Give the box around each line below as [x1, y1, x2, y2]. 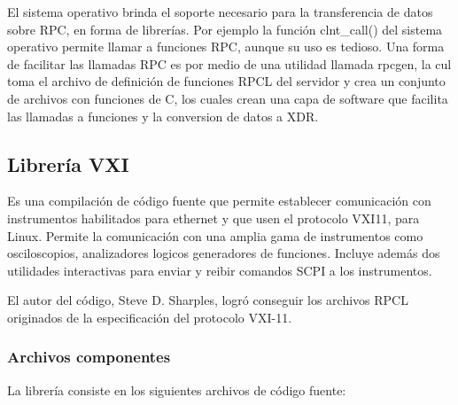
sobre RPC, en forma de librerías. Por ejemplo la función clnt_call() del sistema [7, 19, 443, 38]
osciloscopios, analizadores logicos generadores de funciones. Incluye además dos [7, 244, 440, 262]
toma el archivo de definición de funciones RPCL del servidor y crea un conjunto [7, 72, 446, 90]
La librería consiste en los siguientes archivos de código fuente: [7, 380, 346, 399]
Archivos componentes [7, 346, 171, 368]
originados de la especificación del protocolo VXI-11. [7, 308, 292, 326]
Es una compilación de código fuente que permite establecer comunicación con [7, 191, 431, 210]
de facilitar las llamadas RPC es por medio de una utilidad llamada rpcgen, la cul [7, 54, 452, 73]
